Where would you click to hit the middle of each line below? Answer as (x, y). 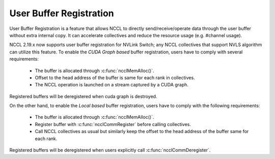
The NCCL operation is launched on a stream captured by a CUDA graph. (112, 85)
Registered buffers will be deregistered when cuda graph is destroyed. (83, 96)
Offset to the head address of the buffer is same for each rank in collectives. (115, 77)
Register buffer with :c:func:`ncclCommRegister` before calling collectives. (113, 124)
